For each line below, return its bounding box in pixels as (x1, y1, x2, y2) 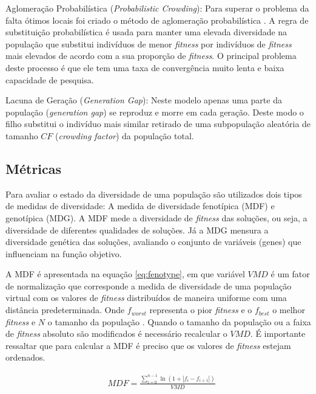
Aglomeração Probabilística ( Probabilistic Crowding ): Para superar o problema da (5, 2, 309, 14)
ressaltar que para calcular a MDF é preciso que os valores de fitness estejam (5, 339, 291, 351)
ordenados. (5, 351, 45, 364)
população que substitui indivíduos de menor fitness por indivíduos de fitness (5, 37, 292, 50)
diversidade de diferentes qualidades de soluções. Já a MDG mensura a (5, 223, 269, 236)
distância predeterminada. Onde (5, 303, 125, 316)
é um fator (271, 268, 310, 280)
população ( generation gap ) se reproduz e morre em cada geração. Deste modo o (5, 105, 304, 118)
